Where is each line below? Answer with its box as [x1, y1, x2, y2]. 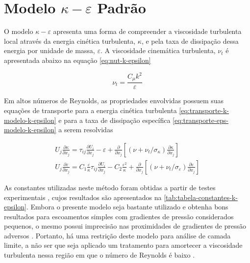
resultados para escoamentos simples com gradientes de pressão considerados [4, 211, 234, 221]
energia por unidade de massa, [4, 45, 95, 56]
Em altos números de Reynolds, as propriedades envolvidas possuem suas [4, 95, 224, 106]
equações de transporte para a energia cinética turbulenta [4, 105, 177, 116]
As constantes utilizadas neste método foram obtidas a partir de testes [4, 182, 216, 192]
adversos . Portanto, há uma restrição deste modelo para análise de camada [4, 230, 231, 240]
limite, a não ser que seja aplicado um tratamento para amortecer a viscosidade [4, 240, 243, 250]
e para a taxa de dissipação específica [58, 115, 171, 125]
